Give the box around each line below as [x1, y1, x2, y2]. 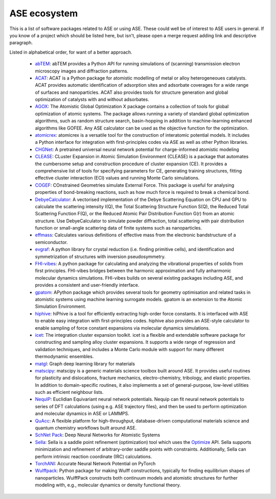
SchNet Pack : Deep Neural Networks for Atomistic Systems [35, 432, 160, 438]
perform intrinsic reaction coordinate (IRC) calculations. [35, 453, 152, 459]
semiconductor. [35, 239, 68, 245]
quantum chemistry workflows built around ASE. [35, 425, 137, 431]
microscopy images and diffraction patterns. [35, 68, 129, 74]
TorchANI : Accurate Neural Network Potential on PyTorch [35, 460, 156, 466]
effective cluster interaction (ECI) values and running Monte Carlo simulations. [35, 175, 200, 181]
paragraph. [9, 40, 33, 46]
